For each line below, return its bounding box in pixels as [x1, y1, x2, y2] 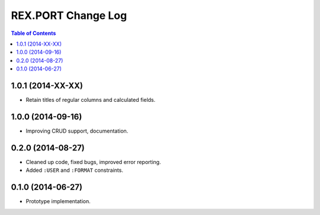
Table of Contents [11, 30, 56, 37]
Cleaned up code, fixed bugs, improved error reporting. [25, 158, 161, 165]
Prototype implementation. [25, 198, 91, 205]
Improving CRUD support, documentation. [25, 127, 129, 134]
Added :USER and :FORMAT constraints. [25, 166, 124, 174]
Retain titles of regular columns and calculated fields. [25, 97, 156, 104]
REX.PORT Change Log [11, 9, 127, 22]
